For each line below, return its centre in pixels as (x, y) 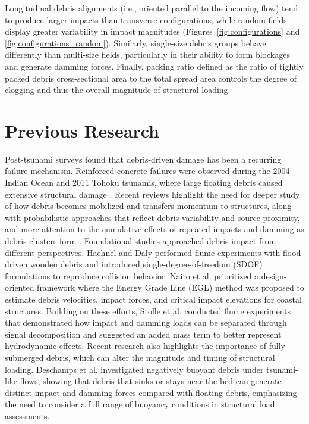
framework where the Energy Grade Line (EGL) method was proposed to (171, 287)
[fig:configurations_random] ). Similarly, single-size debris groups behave (135, 43)
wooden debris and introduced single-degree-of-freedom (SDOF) (146, 264)
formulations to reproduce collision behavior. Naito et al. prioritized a (132, 275)
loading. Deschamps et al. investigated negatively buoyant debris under (134, 369)
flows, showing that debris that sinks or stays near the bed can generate (151, 381)
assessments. (27, 415)
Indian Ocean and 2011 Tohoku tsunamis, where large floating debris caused (144, 183)
